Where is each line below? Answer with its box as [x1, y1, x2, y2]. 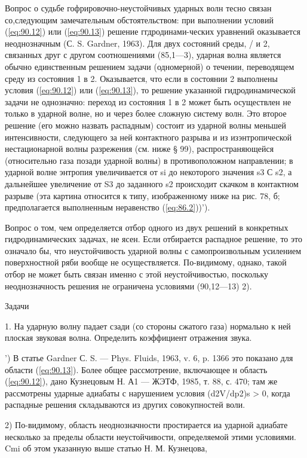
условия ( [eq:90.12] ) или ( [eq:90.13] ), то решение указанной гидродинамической [5, 84, 296, 96]
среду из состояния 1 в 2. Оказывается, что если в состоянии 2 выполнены [5, 72, 278, 84]
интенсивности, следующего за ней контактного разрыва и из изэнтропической [5, 130, 292, 143]
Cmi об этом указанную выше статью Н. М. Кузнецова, [5, 442, 207, 454]
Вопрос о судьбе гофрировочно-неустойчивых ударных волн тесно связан [5, 2, 272, 14]
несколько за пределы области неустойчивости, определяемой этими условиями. [5, 430, 296, 442]
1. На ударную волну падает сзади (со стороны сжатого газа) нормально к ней [5, 319, 291, 332]
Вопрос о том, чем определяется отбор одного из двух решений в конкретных [5, 221, 288, 233]
